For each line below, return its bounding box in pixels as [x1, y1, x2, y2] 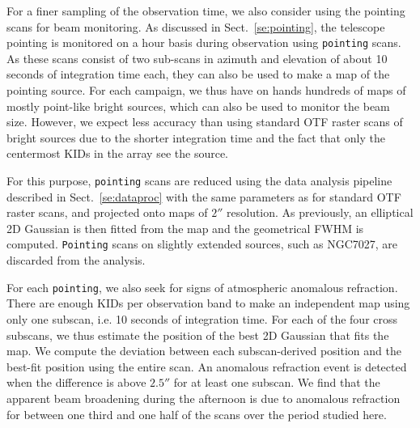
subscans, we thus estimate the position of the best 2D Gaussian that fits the [6, 326, 389, 343]
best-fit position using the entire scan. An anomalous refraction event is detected [6, 358, 407, 375]
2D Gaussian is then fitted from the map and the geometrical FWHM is [6, 219, 364, 236]
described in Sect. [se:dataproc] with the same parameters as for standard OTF [6, 188, 401, 205]
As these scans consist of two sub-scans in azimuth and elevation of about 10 [6, 49, 388, 66]
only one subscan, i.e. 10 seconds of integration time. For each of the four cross [6, 310, 398, 327]
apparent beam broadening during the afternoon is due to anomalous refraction [6, 389, 401, 406]
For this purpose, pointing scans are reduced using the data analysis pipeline [6, 172, 392, 189]
